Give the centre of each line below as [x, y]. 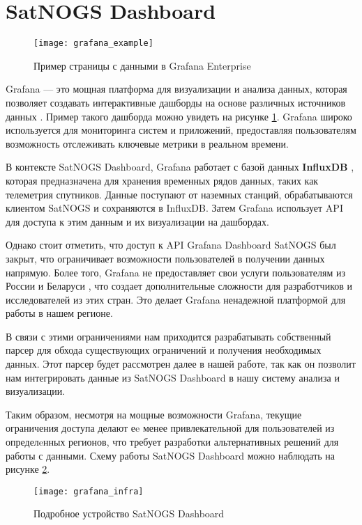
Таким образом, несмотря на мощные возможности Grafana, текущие [154, 414]
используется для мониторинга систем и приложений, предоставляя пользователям [181, 130]
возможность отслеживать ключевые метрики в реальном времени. [147, 143]
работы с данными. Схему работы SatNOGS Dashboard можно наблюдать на [171, 455]
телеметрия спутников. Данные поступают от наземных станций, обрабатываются [179, 194]
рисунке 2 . [28, 469]
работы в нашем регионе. [59, 313]
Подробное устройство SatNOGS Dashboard [129, 514]
